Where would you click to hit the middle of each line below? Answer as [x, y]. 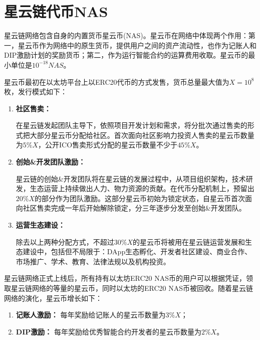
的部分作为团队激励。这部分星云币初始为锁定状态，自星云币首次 [140, 198]
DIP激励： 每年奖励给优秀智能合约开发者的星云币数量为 [108, 331]
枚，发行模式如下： [36, 92]
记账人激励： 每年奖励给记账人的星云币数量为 [91, 315]
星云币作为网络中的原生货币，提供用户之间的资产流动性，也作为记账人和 [137, 45]
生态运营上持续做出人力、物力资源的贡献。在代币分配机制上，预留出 [142, 188]
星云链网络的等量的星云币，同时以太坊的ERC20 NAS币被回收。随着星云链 [132, 288]
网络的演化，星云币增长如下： [53, 298]
